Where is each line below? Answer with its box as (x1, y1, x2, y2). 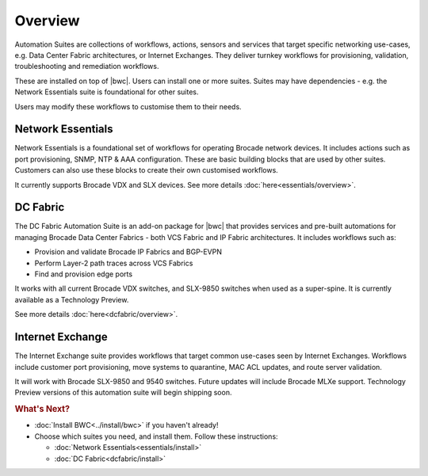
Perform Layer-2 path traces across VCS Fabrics (34, 258, 193, 268)
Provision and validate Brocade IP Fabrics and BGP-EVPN (34, 247, 222, 257)
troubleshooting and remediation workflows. (14, 62, 159, 71)
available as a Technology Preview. (14, 295, 129, 304)
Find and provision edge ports (34, 269, 133, 279)
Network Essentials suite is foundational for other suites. (14, 87, 199, 97)
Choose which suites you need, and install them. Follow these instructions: (34, 432, 278, 441)
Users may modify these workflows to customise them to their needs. (14, 101, 242, 111)
